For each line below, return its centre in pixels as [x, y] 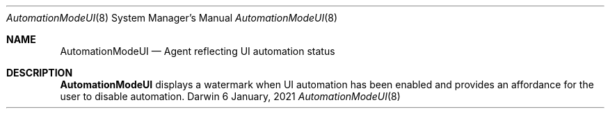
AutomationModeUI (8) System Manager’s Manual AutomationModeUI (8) [172, 18]
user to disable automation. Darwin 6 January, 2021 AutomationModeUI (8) [230, 96]
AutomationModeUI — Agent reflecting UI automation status [198, 51]
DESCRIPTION [40, 73]
